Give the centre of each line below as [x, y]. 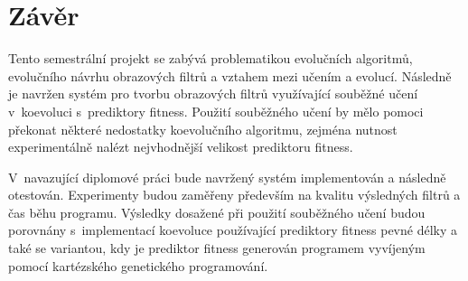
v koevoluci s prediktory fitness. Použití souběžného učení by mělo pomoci [216, 111]
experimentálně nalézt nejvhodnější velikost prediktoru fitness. [181, 147]
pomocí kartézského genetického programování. [138, 265]
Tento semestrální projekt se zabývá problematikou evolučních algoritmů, [211, 58]
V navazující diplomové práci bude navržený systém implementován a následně [227, 177]
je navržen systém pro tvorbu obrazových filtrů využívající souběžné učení [213, 94]
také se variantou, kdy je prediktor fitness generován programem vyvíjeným [217, 248]
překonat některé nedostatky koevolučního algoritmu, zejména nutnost [203, 129]
